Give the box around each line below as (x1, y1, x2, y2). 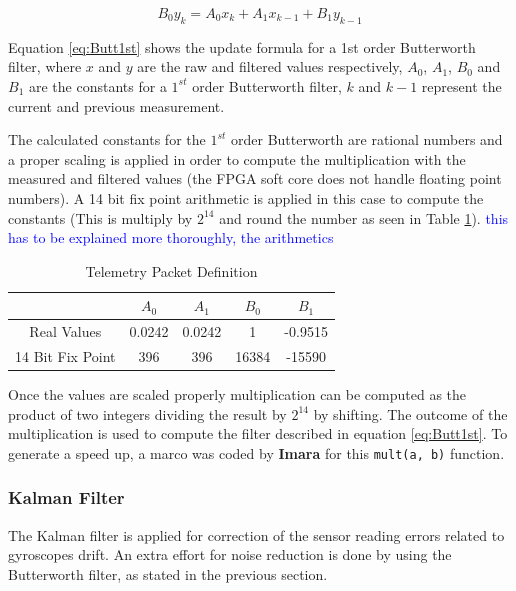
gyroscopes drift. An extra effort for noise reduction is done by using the (8, 544, 452, 565)
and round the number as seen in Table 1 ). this (219, 207, 509, 228)
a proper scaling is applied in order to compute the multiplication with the (8, 148, 466, 169)
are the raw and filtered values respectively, (137, 56, 403, 77)
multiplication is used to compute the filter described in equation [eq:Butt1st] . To (8, 423, 508, 444)
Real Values (29, 321, 102, 342)
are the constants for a (28, 75, 167, 96)
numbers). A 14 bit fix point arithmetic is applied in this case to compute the (8, 187, 484, 208)
